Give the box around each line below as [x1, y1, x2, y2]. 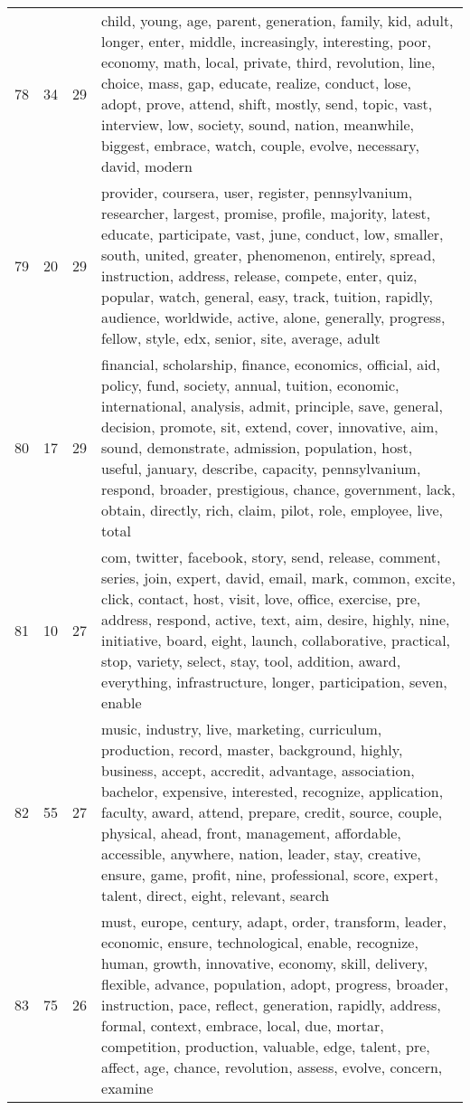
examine [101, 1077, 154, 1098]
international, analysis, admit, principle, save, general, [101, 395, 443, 416]
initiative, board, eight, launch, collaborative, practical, [101, 630, 451, 650]
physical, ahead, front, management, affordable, [101, 822, 401, 843]
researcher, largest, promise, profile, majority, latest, [101, 203, 431, 223]
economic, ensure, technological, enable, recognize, [101, 932, 418, 953]
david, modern [101, 156, 193, 176]
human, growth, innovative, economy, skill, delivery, [101, 953, 428, 973]
